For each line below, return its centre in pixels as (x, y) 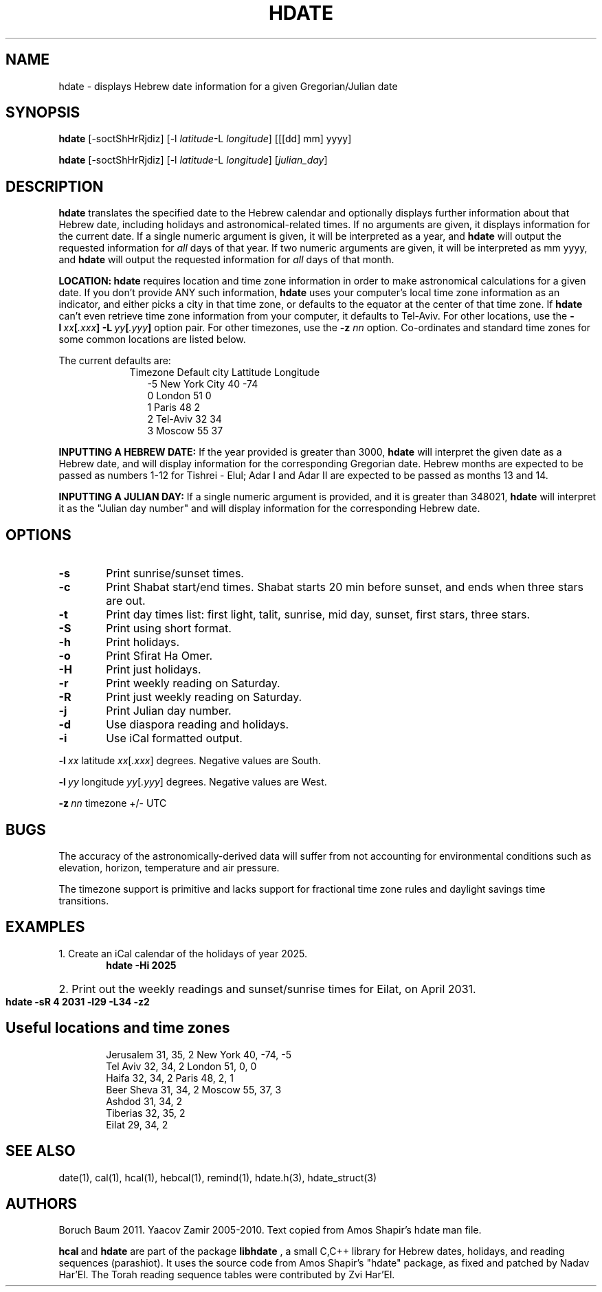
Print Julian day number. (169, 711)
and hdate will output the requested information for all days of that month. (226, 260)
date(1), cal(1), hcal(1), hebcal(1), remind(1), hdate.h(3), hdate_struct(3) (218, 1177)
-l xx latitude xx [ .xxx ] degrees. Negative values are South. (190, 761)
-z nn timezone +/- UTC (113, 803)
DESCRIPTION (55, 186)
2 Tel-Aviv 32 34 (185, 419)
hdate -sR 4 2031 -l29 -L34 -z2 (78, 1001)
